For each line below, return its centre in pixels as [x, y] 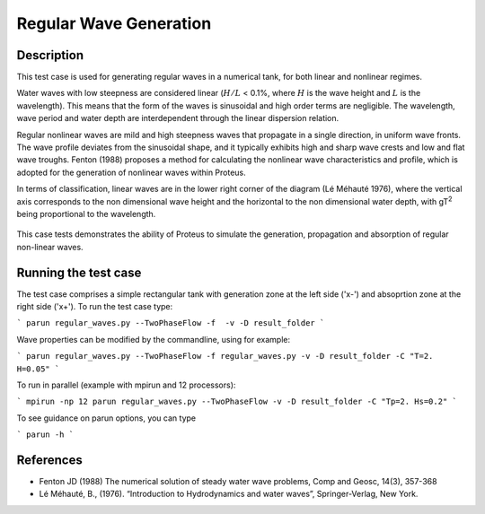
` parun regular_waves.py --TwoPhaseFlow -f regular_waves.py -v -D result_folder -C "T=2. [225, 356]
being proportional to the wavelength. [86, 213]
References [49, 460]
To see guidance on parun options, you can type [106, 418]
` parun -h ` [45, 435]
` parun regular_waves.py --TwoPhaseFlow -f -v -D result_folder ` [171, 323]
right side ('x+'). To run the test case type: [95, 307]
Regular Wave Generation [114, 23]
